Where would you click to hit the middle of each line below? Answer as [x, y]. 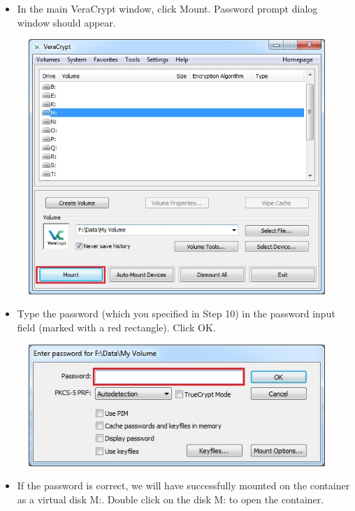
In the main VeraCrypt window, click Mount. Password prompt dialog [167, 8]
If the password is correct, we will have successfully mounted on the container [183, 485]
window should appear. [66, 22]
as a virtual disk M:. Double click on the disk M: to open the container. [171, 499]
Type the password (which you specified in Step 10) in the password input [176, 314]
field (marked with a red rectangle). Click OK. [116, 328]
